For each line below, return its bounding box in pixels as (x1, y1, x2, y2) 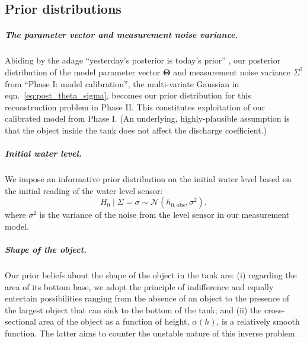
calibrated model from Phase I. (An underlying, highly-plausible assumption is (5, 112, 290, 125)
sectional (5, 315, 36, 328)
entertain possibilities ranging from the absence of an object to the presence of (5, 292, 290, 304)
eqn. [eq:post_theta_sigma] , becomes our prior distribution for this (5, 89, 251, 101)
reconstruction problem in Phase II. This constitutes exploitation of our (5, 100, 266, 113)
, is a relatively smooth (216, 315, 300, 328)
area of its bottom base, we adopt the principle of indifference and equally (5, 280, 274, 293)
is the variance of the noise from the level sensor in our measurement (39, 208, 290, 221)
